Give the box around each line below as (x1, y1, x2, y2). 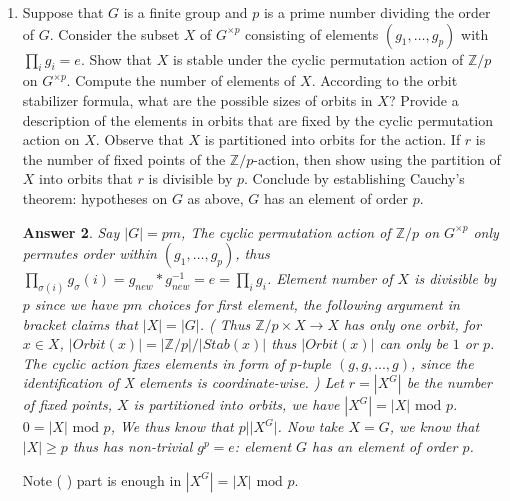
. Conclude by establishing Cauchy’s (244, 168, 465, 189)
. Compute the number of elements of (66, 70, 296, 91)
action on (22, 129, 80, 150)
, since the (411, 352, 474, 373)
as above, (187, 187, 244, 208)
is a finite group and (123, 2, 248, 22)
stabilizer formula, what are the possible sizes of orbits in (22, 89, 373, 110)
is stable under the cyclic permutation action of (172, 48, 464, 69)
